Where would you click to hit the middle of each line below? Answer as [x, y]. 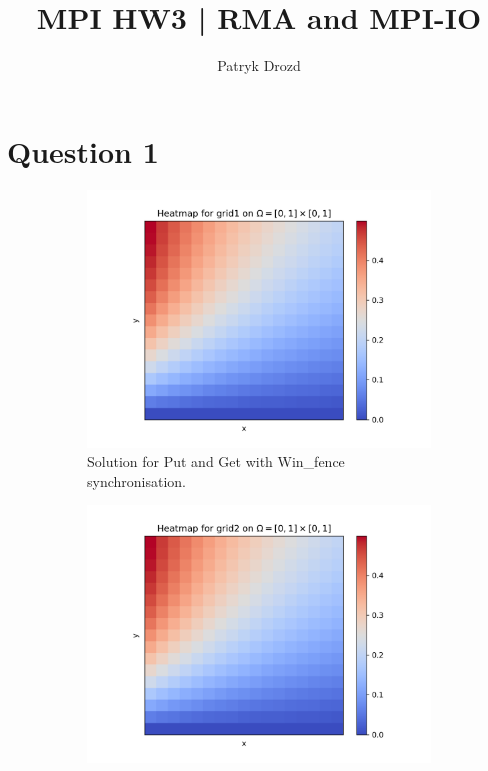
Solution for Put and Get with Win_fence [216, 461]
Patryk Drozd [259, 65]
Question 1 [83, 150]
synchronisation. [136, 480]
